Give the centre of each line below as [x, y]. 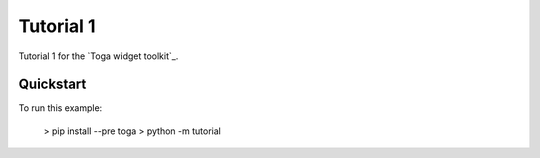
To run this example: [60, 108]
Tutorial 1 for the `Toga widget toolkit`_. [98, 56]
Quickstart [52, 84]
